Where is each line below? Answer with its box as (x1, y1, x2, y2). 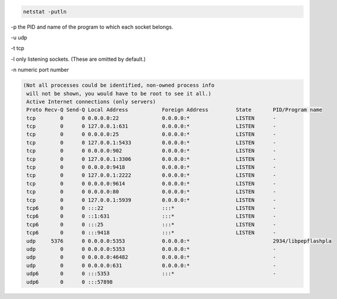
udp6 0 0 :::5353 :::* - (26, 270, 276, 277)
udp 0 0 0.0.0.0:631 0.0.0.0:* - (26, 262, 276, 269)
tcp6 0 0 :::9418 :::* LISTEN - (26, 229, 276, 236)
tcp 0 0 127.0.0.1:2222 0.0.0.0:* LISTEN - (26, 172, 276, 178)
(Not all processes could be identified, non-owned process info (23, 82, 215, 89)
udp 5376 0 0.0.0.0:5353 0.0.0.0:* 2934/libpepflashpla (26, 238, 332, 244)
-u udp (11, 34, 27, 41)
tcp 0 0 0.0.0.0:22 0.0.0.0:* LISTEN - (26, 115, 276, 121)
